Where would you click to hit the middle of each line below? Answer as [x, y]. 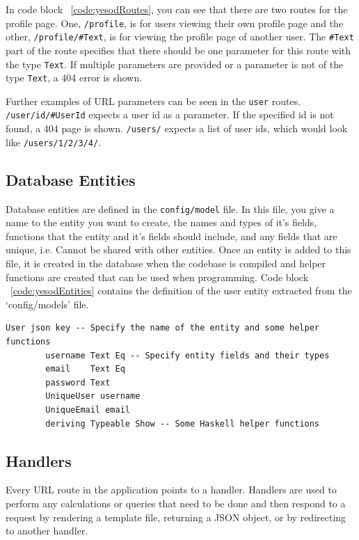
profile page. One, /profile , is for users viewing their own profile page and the [175, 23]
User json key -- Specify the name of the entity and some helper [163, 328]
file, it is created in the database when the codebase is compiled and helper [166, 263]
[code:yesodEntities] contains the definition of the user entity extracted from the [181, 291]
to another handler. [47, 531]
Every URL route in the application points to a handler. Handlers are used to [171, 490]
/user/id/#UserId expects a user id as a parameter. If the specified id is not [170, 114]
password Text [78, 382]
